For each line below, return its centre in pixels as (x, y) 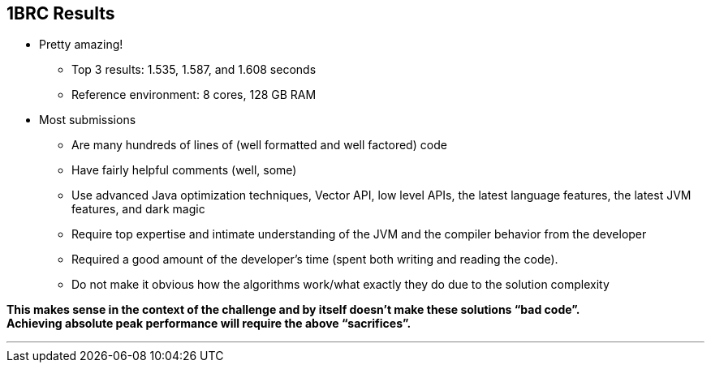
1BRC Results (61, 13)
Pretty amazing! (81, 45)
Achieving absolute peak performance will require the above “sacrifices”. (209, 324)
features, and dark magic (138, 209)
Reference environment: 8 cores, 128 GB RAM (194, 95)
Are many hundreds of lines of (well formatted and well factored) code (259, 145)
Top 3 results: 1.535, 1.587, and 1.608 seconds (194, 70)
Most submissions (88, 120)
